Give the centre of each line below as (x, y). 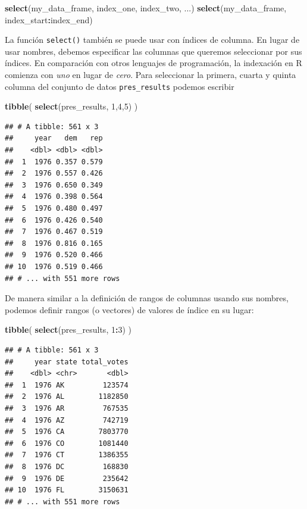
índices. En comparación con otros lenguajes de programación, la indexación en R (153, 63)
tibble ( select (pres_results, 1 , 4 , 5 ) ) (71, 106)
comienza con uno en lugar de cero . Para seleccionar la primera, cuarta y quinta (151, 75)
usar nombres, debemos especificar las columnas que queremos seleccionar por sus (153, 51)
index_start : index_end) (49, 19)
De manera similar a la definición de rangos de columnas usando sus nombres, (147, 298)
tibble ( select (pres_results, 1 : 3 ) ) (68, 330)
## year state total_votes (67, 362)
